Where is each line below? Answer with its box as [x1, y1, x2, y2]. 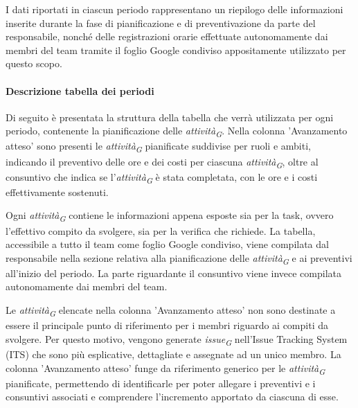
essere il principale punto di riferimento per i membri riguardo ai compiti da [6, 318, 328, 332]
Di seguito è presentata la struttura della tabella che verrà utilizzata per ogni [6, 109, 334, 124]
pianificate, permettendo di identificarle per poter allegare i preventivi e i [6, 375, 316, 390]
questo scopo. [6, 56, 62, 71]
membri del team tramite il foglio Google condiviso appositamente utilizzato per [6, 42, 346, 57]
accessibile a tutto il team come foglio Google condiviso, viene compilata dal [6, 237, 329, 251]
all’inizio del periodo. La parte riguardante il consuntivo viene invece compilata [6, 265, 342, 280]
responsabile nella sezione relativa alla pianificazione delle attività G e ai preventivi [6, 250, 352, 267]
